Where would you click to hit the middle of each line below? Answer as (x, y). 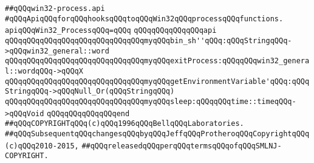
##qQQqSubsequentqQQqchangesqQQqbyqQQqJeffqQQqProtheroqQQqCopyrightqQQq (157, 134)
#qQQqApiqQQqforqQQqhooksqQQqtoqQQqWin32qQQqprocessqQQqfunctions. (144, 19)
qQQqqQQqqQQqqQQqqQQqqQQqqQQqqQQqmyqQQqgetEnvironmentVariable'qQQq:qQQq (157, 81)
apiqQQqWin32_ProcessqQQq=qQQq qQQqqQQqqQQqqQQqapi (111, 31)
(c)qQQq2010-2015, (42, 146)
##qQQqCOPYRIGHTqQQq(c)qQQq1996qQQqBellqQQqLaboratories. (125, 124)
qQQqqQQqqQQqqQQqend (88, 113)
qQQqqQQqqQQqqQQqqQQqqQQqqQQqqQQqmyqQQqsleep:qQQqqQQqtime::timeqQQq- (151, 101)
